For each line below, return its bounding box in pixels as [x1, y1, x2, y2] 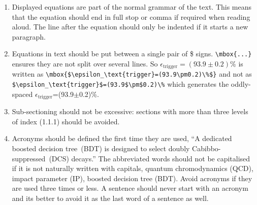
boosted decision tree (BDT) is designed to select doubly [12, 143, 190, 154]
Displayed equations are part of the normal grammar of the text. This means [12, 2, 252, 12]
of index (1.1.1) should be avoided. [12, 116, 120, 126]
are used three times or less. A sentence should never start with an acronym [12, 183, 248, 193]
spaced [12, 88, 33, 99]
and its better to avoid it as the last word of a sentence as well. [12, 193, 209, 203]
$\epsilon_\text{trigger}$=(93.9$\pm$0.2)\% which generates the [12, 79, 229, 89]
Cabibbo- [192, 143, 221, 154]
